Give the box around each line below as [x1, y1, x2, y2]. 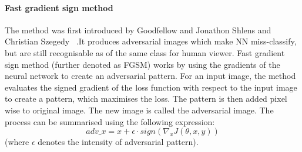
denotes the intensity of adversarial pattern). [38, 136, 199, 148]
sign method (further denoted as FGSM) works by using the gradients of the [5, 58, 280, 70]
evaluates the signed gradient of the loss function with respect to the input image [5, 81, 297, 93]
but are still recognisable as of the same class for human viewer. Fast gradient [5, 46, 285, 58]
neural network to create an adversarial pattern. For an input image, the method [5, 70, 296, 82]
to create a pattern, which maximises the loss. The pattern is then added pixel [5, 92, 287, 105]
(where [5, 136, 29, 148]
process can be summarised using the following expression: [5, 115, 215, 127]
